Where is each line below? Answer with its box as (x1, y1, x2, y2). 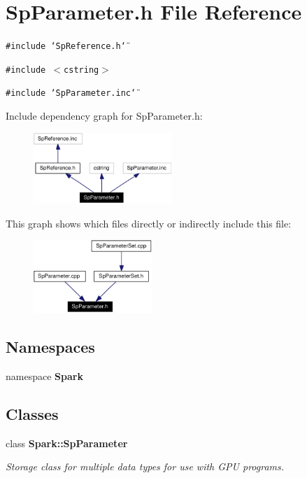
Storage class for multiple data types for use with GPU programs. (6, 459, 285, 474)
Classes (6, 402, 59, 424)
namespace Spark (6, 368, 83, 383)
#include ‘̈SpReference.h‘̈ (6, 41, 126, 52)
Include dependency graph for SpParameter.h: (6, 108, 203, 123)
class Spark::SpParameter (6, 435, 128, 450)
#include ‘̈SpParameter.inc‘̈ (6, 88, 136, 99)
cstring (64, 64, 99, 75)
